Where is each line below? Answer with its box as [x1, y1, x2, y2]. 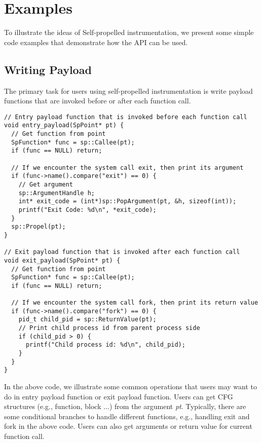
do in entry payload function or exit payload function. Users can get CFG [4, 391, 233, 401]
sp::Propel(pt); [11, 223, 66, 231]
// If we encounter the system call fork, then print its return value [11, 299, 258, 307]
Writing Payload [4, 61, 92, 77]
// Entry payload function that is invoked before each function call [4, 113, 247, 121]
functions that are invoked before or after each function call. [4, 95, 191, 106]
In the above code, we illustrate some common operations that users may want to [4, 381, 257, 392]
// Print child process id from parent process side [18, 324, 200, 332]
